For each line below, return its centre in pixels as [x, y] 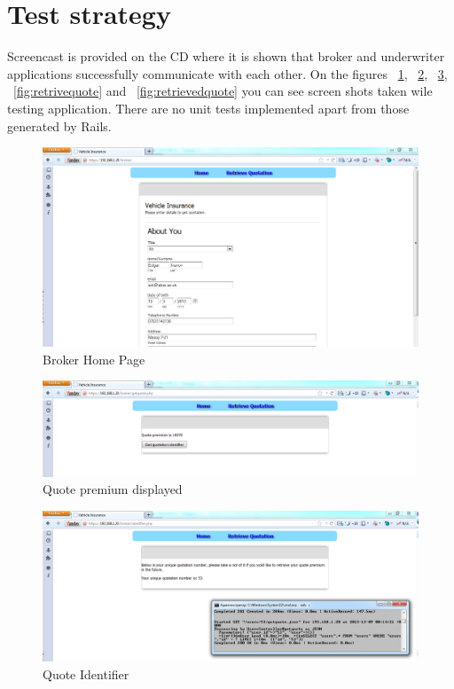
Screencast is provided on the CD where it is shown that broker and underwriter [226, 56]
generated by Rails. [59, 125]
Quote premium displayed [113, 489]
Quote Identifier [86, 673]
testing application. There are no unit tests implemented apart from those [208, 108]
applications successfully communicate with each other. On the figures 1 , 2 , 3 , [227, 73]
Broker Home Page [94, 359]
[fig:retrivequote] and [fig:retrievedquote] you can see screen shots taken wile [223, 91]
